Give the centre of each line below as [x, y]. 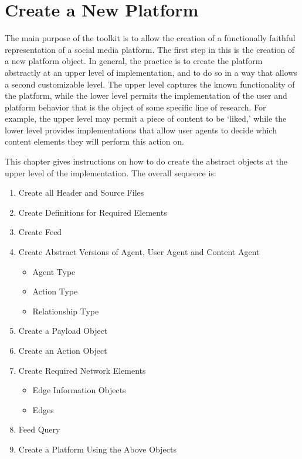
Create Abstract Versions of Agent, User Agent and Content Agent [139, 252]
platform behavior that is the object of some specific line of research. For [135, 107]
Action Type [55, 291]
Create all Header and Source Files [81, 192]
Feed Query [39, 429]
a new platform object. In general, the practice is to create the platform [134, 61]
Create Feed [40, 232]
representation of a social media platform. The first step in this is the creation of [150, 49]
